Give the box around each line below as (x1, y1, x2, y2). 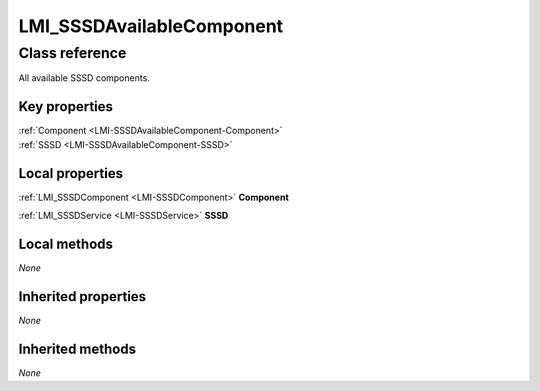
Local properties (18, 165, 124, 182)
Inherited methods (18, 340, 137, 357)
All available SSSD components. (18, 72, 150, 84)
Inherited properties (18, 288, 147, 305)
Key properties (18, 98, 114, 115)
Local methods (18, 235, 114, 252)
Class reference (18, 44, 127, 62)
